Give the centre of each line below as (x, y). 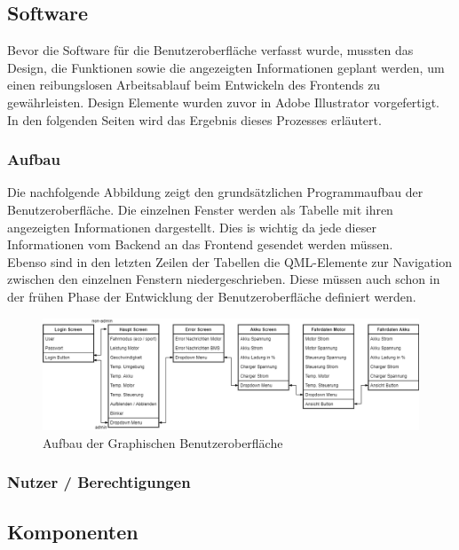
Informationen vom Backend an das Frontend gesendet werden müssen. (200, 244)
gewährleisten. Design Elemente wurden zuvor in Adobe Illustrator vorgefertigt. (224, 102)
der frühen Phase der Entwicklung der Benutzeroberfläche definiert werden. (212, 296)
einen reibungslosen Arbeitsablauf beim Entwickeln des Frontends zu (194, 85)
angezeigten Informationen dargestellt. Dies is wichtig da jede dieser (192, 227)
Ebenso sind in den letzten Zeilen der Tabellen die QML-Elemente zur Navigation (229, 261)
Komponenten (73, 531)
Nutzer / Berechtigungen (99, 482)
